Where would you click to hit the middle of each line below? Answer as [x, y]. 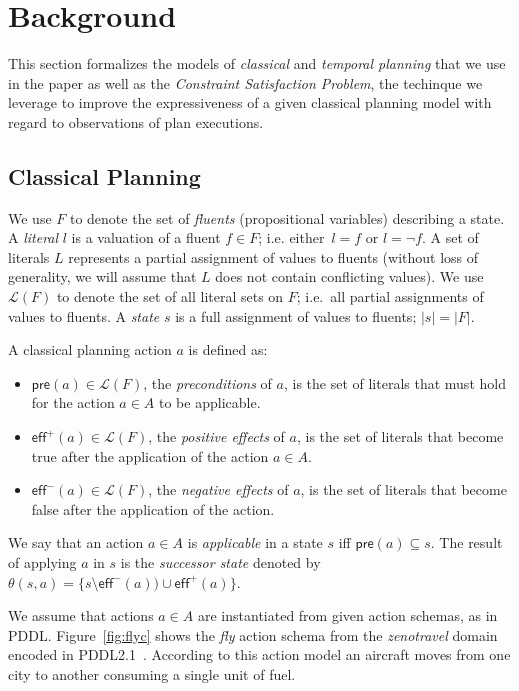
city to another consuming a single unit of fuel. [152, 673]
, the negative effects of [218, 489]
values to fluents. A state [84, 315]
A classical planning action [90, 349]
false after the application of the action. [153, 508]
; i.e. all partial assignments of [390, 296]
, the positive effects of [216, 436]
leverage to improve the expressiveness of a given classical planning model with [250, 102]
